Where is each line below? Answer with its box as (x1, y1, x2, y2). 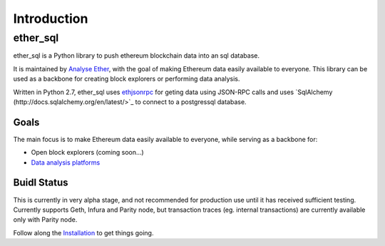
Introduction (13, 11, 88, 26)
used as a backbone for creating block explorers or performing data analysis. (13, 75, 240, 83)
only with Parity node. (13, 215, 78, 224)
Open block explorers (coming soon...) (31, 148, 144, 157)
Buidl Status (13, 177, 68, 189)
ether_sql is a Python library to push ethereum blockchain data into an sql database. (13, 51, 260, 60)
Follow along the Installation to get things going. (13, 228, 154, 237)
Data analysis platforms (31, 158, 101, 167)
